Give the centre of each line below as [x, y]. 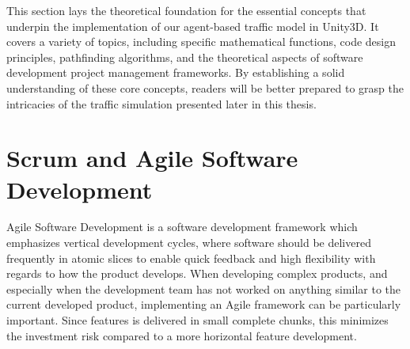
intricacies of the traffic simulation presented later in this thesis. [161, 103]
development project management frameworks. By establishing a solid [176, 72]
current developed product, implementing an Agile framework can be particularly [204, 304]
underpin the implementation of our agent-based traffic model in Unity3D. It [193, 26]
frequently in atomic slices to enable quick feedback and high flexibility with [191, 258]
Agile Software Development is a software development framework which [182, 227]
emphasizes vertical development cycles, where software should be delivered [189, 243]
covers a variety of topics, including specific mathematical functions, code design [201, 42]
